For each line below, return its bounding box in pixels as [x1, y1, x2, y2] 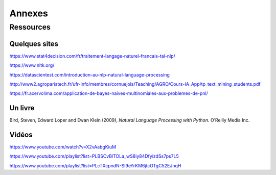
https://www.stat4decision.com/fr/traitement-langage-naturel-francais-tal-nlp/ [9, 53, 176, 59]
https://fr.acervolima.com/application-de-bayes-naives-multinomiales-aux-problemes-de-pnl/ [9, 90, 208, 96]
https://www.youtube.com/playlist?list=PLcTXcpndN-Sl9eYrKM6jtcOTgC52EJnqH [9, 162, 181, 168]
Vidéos [9, 131, 33, 139]
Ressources [9, 22, 51, 32]
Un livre [9, 104, 35, 112]
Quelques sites [9, 39, 59, 48]
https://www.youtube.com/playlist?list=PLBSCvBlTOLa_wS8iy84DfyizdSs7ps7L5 [9, 153, 179, 159]
